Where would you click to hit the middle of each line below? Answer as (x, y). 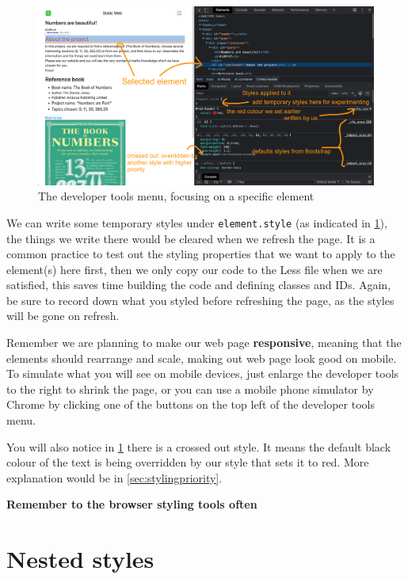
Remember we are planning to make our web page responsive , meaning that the (204, 343)
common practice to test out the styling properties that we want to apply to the (201, 254)
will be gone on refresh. (63, 316)
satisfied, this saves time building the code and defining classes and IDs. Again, (199, 285)
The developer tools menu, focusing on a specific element (176, 196)
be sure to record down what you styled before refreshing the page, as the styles (200, 300)
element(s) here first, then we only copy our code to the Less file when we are (194, 269)
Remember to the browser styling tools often (132, 504)
